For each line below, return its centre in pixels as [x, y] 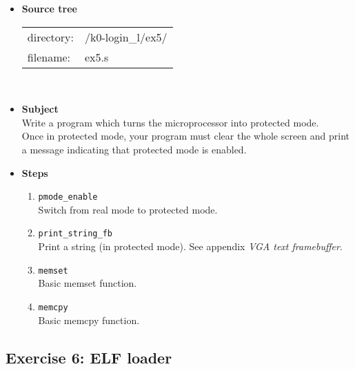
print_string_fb [75, 234]
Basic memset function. [88, 283]
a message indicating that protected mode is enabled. [134, 149]
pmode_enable [68, 197]
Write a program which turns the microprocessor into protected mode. [170, 122]
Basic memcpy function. [89, 320]
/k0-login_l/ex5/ [126, 37]
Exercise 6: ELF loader [89, 357]
